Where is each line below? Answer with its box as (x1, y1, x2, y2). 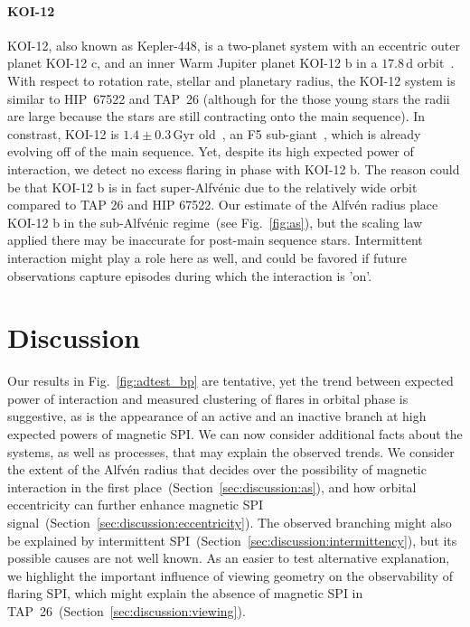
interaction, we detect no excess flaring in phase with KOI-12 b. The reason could (7, 159, 460, 178)
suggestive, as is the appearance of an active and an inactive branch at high (7, 407, 427, 426)
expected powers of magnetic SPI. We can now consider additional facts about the (7, 425, 463, 444)
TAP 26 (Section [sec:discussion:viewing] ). (7, 601, 246, 620)
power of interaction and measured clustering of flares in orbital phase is (7, 388, 409, 407)
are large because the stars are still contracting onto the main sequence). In (7, 107, 426, 126)
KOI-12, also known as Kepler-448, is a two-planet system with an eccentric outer (7, 35, 460, 54)
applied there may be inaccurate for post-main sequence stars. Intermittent (7, 230, 423, 249)
